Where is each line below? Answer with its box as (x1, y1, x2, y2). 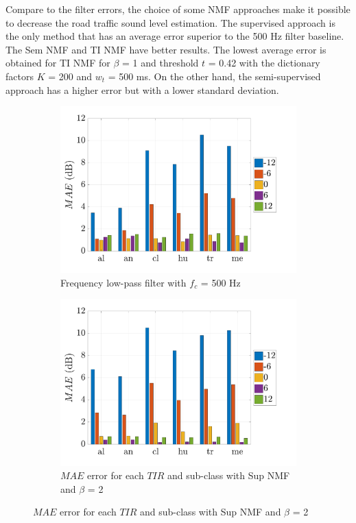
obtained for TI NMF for (5, 56, 110, 70)
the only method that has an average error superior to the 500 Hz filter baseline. (5, 29, 344, 43)
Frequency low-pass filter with (60, 275, 187, 289)
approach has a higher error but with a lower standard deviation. (5, 82, 279, 97)
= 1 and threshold (122, 56, 199, 70)
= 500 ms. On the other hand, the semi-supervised (108, 69, 321, 83)
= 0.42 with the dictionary (208, 56, 320, 70)
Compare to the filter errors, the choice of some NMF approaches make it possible (5, 2, 351, 16)
